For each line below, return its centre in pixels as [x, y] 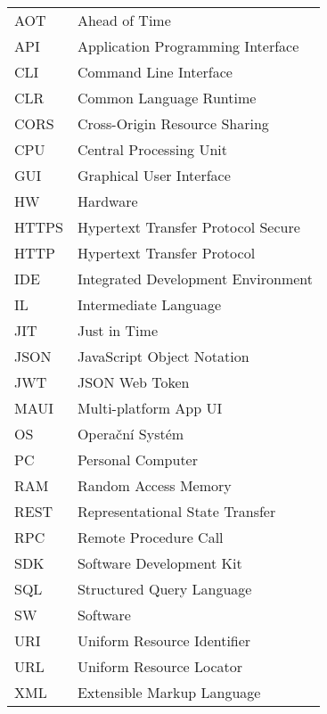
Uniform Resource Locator [160, 666]
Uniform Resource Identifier [164, 640]
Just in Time [117, 330]
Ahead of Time [124, 20]
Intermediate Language [149, 304]
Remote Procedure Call [150, 537]
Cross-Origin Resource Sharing [173, 123]
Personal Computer [137, 460]
